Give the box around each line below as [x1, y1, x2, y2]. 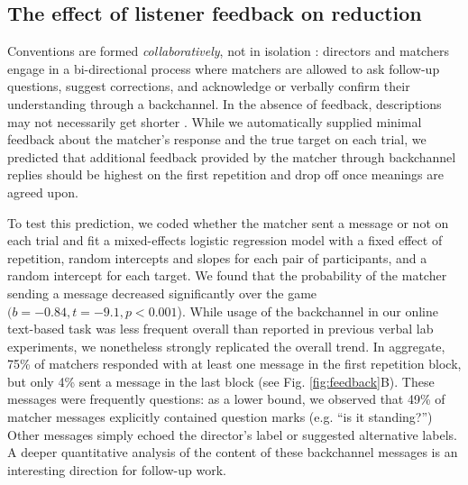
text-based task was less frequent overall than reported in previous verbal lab [7, 319, 434, 338]
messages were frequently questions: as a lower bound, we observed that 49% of [7, 389, 445, 408]
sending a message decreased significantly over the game [7, 283, 317, 302]
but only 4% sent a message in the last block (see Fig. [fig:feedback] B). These [7, 371, 435, 390]
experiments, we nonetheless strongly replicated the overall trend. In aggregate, [7, 336, 445, 355]
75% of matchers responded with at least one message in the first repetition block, [7, 354, 462, 373]
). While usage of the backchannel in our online [177, 301, 439, 320]
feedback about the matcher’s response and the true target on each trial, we [7, 130, 427, 149]
